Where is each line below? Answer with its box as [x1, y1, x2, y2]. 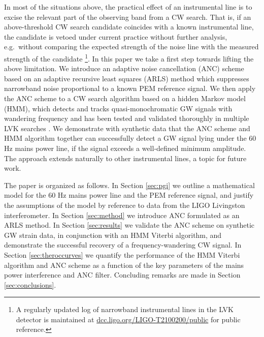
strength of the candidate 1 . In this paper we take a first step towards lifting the [4, 51, 254, 64]
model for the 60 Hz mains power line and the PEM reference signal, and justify [4, 190, 254, 200]
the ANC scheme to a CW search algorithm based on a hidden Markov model [4, 93, 246, 103]
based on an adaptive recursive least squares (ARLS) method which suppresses [4, 73, 249, 83]
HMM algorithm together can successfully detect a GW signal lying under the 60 [4, 133, 256, 143]
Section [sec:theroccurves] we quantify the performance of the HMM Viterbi [4, 249, 240, 260]
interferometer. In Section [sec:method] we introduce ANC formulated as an [4, 209, 240, 220]
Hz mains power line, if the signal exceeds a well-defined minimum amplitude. [4, 142, 246, 153]
